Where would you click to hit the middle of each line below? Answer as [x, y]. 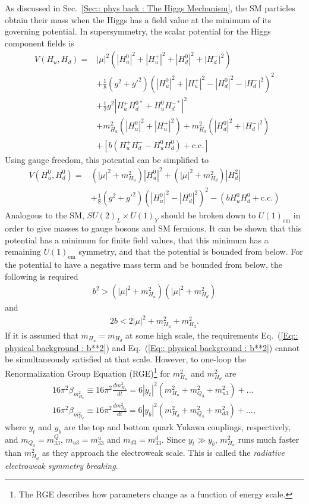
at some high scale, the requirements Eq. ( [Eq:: [212, 335]
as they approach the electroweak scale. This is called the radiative [163, 453]
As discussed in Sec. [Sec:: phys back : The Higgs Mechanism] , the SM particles [150, 8]
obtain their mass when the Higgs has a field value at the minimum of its [138, 19]
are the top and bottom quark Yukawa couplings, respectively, [178, 426]
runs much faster [269, 439]
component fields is [40, 43]
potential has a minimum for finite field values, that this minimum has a [137, 240]
